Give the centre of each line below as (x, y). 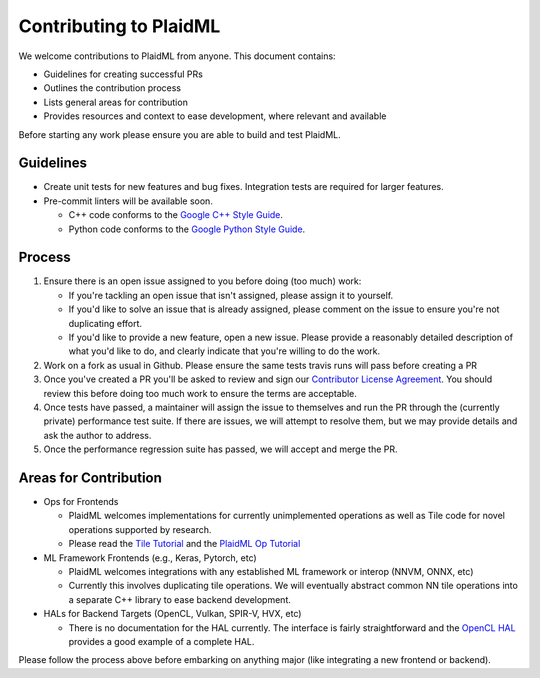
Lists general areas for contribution (116, 102)
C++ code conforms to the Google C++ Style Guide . (176, 215)
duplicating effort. (105, 323)
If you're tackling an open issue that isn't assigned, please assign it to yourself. (231, 295)
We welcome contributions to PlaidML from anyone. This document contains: (177, 56)
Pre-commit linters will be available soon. (128, 201)
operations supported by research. (140, 529)
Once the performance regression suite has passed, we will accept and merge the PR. (221, 449)
